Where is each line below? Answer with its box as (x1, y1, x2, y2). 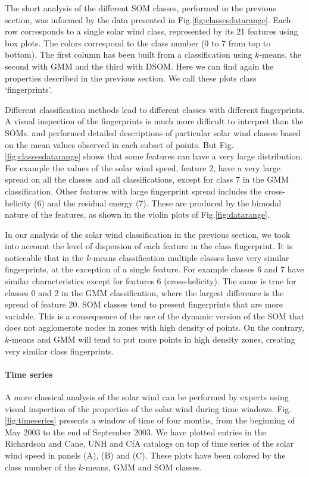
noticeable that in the (5, 251, 84, 263)
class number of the (5, 460, 76, 473)
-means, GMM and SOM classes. (83, 460, 202, 473)
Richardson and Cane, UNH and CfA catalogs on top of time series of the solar (5, 437, 294, 450)
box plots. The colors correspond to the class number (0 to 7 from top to (5, 36, 271, 49)
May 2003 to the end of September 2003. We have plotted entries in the (5, 425, 266, 438)
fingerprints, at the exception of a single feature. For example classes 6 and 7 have (5, 263, 304, 275)
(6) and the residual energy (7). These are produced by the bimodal (33, 196, 282, 209)
